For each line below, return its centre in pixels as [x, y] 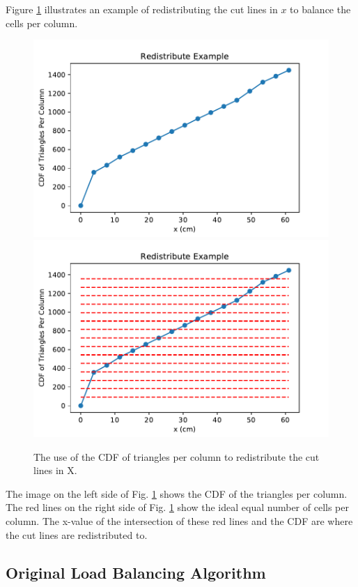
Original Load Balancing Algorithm [136, 572]
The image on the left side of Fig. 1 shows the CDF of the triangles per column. [177, 493]
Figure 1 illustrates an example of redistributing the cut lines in [142, 9]
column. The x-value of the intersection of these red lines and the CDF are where [179, 521]
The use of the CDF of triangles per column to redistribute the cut [177, 456]
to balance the [320, 9]
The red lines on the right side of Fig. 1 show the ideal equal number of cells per [177, 507]
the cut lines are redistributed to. [77, 534]
